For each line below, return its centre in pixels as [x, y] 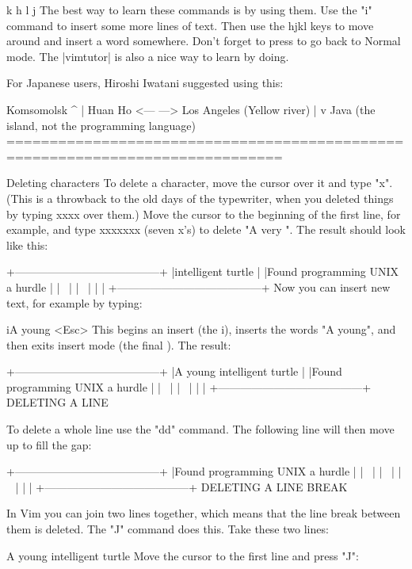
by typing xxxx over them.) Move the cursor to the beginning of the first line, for [204, 214]
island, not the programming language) [101, 125]
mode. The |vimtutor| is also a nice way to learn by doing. [148, 56]
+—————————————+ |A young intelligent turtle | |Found [174, 371]
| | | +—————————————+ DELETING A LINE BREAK [181, 486]
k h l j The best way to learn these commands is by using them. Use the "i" [189, 10]
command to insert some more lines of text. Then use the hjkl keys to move [190, 25]
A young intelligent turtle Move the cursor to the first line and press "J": [183, 555]
